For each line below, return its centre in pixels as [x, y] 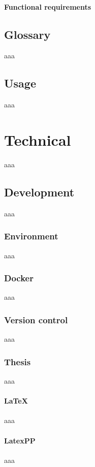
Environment [31, 236]
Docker [19, 278]
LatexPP [20, 440]
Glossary [27, 34]
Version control [36, 319]
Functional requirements [48, 6]
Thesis [18, 361]
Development [39, 192]
